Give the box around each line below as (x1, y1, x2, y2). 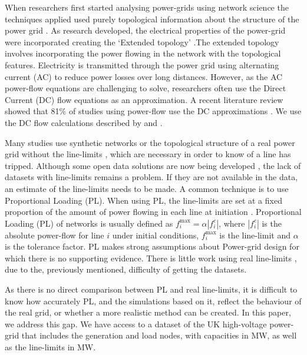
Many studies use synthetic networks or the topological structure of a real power (5, 136, 295, 148)
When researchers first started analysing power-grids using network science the (5, 1, 289, 13)
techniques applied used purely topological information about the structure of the (5, 12, 299, 25)
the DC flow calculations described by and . (5, 116, 163, 128)
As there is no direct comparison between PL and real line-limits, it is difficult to (5, 283, 298, 296)
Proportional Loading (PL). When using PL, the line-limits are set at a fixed (5, 194, 282, 206)
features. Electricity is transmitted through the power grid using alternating (5, 58, 279, 71)
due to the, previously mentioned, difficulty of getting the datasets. (5, 263, 247, 276)
